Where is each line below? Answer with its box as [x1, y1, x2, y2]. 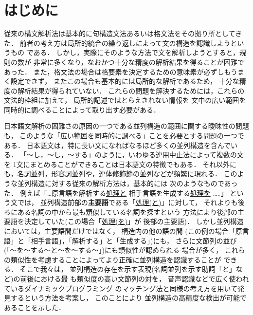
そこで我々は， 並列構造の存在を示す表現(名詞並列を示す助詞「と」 [19, 264, 236, 274]
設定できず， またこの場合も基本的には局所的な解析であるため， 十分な [10, 76, 239, 86]
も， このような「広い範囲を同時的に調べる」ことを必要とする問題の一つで [4, 130, 244, 141]
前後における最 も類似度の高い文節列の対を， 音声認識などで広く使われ [20, 273, 249, 283]
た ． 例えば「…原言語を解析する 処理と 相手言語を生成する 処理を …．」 [4, 187, 228, 198]
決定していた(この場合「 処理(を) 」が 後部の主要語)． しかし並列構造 [24, 216, 244, 226]
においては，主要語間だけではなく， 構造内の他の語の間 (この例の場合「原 [4, 226, 242, 236]
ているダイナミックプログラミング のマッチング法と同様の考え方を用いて [4, 283, 237, 293]
